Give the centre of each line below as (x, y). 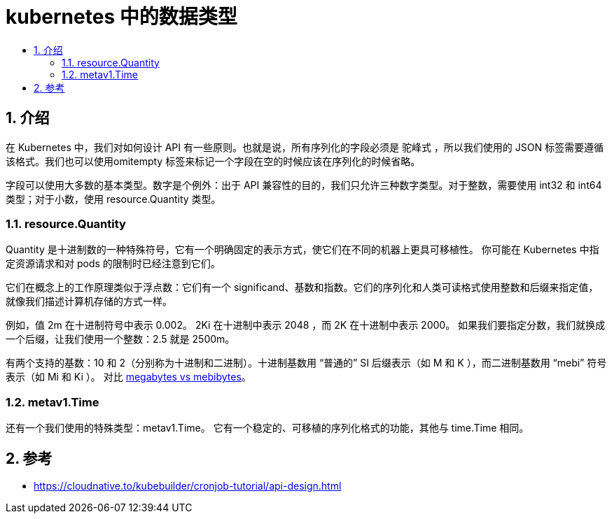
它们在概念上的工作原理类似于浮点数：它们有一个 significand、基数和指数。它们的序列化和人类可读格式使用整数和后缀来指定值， (302, 287)
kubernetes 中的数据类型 (121, 17)
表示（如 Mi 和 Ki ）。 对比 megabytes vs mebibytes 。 (128, 377)
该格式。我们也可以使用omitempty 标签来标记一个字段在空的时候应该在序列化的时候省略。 (213, 161)
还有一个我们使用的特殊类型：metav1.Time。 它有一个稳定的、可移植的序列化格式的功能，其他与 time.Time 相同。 (267, 428)
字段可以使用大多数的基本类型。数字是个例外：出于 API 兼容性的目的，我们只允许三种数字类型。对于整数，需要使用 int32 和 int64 (304, 185)
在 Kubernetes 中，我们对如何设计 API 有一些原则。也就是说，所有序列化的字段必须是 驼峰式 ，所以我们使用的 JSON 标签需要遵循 (305, 147)
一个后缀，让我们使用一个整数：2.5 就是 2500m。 (120, 339)
